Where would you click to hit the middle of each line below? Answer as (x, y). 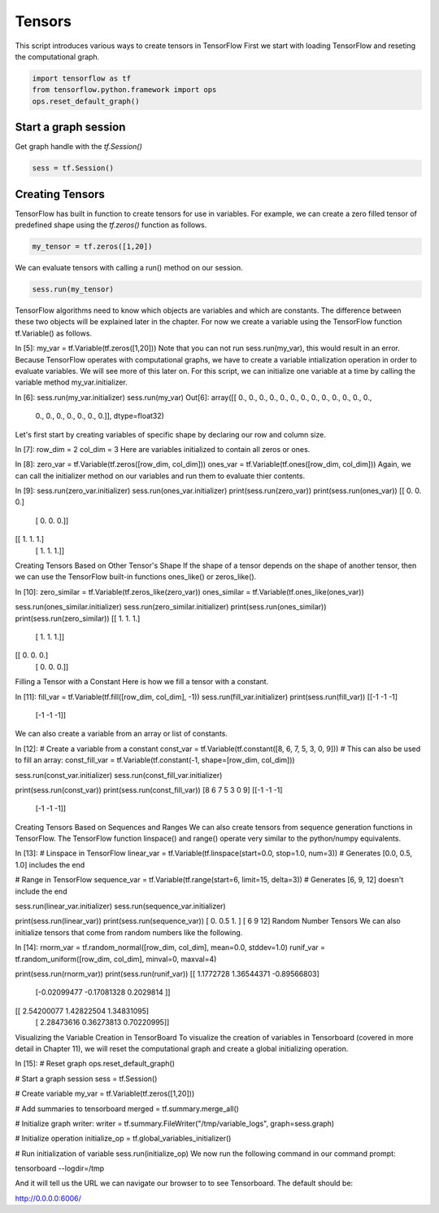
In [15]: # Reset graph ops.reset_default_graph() (95, 1064)
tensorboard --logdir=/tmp (60, 1168)
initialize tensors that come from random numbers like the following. (129, 932)
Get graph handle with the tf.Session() (78, 147)
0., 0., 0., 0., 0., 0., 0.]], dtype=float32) (100, 416)
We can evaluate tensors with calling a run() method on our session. (129, 268)
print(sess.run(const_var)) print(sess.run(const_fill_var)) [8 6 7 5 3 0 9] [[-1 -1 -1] (149, 789)
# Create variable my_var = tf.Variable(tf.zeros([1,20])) (105, 1094)
